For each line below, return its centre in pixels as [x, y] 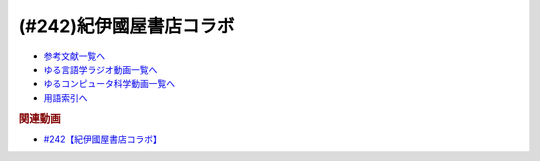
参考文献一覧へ [74, 56]
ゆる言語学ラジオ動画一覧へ [100, 69]
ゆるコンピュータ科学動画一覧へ [109, 84]
